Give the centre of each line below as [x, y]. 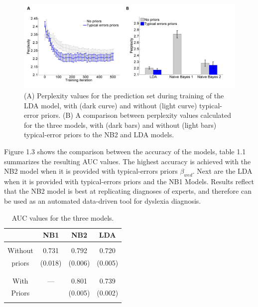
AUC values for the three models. [63, 217]
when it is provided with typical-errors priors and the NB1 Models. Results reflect [129, 181]
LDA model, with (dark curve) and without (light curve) [111, 105]
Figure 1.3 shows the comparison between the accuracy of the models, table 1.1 [125, 151]
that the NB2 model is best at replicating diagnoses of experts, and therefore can [128, 191]
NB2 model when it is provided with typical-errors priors [91, 171]
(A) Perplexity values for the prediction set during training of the [124, 95]
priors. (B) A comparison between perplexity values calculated [136, 115]
